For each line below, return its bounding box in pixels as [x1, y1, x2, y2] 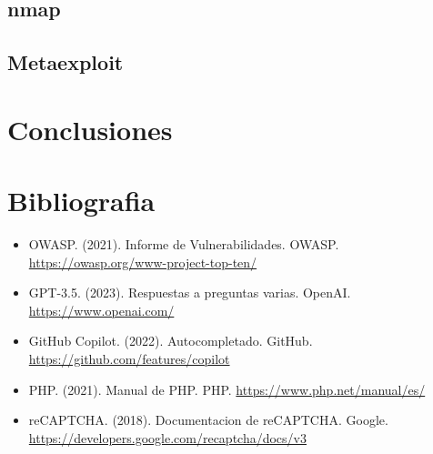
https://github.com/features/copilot [28, 349, 230, 368]
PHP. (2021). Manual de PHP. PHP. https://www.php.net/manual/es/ [28, 379, 426, 399]
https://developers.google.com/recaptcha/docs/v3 [28, 428, 307, 447]
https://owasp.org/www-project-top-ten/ [28, 252, 257, 271]
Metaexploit [7, 48, 124, 76]
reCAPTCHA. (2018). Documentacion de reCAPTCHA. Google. [28, 410, 388, 429]
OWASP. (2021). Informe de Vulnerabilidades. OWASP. [28, 235, 339, 254]
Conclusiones [7, 110, 173, 147]
